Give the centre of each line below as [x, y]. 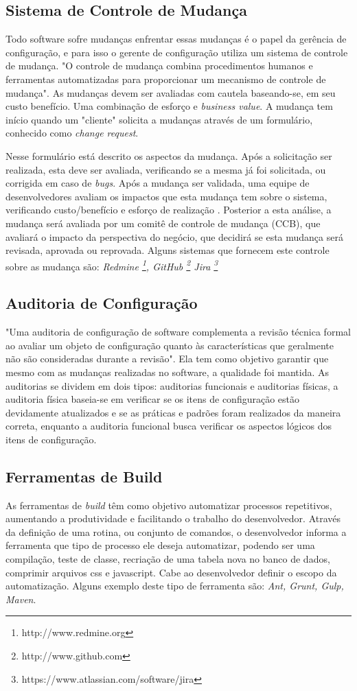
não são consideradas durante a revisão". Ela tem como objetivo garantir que [167, 359]
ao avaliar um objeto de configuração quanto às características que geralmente [170, 345]
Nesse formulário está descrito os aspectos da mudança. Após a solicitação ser [169, 155]
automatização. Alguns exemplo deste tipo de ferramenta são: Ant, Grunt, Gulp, [175, 586]
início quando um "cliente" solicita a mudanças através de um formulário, [159, 119]
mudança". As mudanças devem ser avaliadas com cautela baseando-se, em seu [171, 92]
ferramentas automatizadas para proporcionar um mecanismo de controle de [166, 79]
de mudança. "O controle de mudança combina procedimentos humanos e [159, 66]
